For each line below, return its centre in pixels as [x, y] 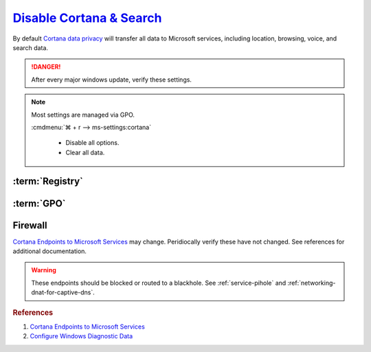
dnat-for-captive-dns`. [63, 292]
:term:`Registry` [48, 181]
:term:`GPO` [39, 203]
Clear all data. [85, 152]
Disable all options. [92, 143]
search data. [30, 47]
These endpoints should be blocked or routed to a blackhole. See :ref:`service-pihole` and [159, 283]
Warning [44, 270]
